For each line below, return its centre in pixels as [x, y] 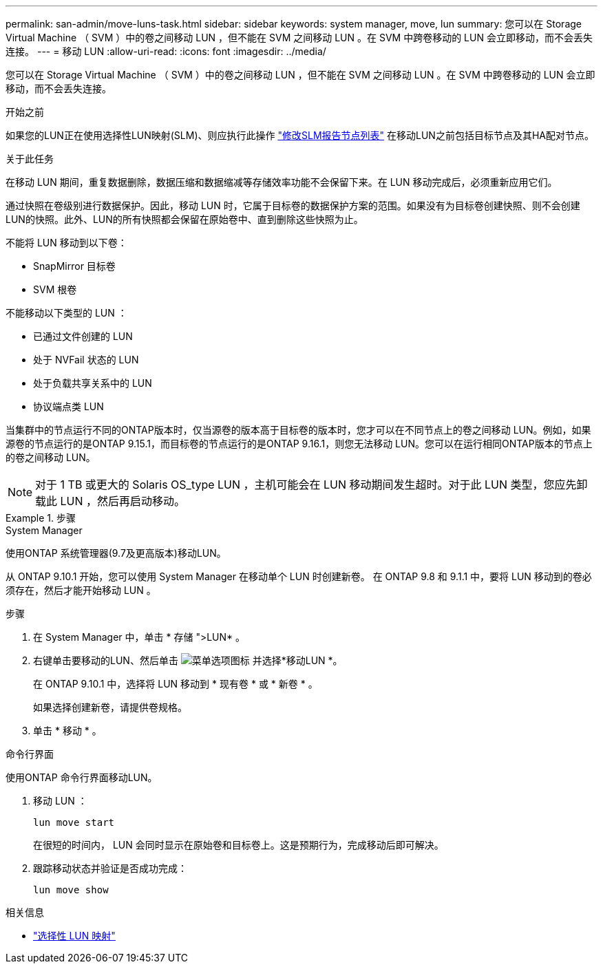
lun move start [74, 822]
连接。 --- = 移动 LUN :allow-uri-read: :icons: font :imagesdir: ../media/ [166, 51]
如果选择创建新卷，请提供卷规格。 [110, 707]
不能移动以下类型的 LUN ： [66, 313]
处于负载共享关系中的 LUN [93, 383]
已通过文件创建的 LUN [83, 336]
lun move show [71, 890]
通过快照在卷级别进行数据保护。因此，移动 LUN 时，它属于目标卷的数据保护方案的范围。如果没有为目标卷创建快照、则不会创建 [293, 205]
